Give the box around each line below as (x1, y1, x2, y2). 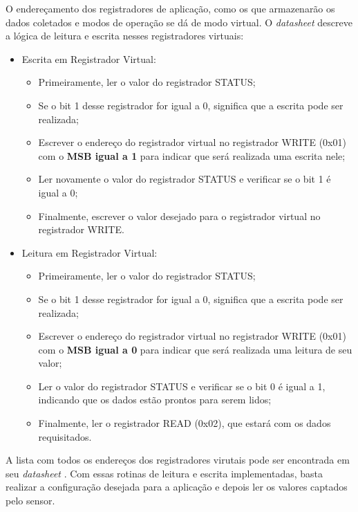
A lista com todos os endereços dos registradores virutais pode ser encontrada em (6, 452, 350, 467)
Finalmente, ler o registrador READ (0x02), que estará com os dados (38, 416, 331, 430)
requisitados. (38, 429, 92, 444)
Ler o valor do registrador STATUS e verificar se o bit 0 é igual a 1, (38, 378, 326, 393)
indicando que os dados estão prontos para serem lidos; (38, 392, 272, 407)
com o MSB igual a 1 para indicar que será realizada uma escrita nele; (38, 148, 346, 163)
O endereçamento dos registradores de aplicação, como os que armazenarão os (6, 1, 335, 15)
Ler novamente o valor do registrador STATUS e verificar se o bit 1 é (38, 172, 331, 186)
